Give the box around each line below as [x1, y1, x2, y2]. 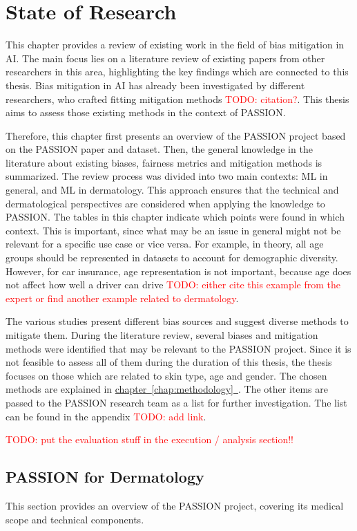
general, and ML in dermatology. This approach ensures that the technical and [6, 183, 339, 197]
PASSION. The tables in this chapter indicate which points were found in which [6, 209, 345, 224]
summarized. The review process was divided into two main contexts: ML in [6, 169, 328, 183]
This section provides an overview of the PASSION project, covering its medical [6, 498, 344, 512]
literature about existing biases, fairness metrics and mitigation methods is [6, 155, 322, 169]
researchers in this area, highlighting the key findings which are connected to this [6, 64, 349, 79]
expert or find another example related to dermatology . [6, 290, 239, 305]
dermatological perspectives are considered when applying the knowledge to [6, 196, 325, 210]
